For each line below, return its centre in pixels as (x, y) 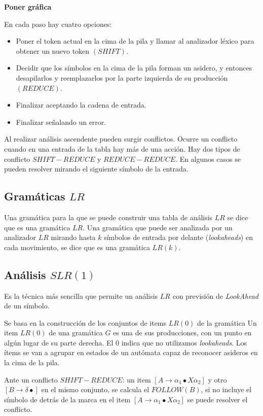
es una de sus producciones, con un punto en (182, 333)
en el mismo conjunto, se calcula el (95, 389)
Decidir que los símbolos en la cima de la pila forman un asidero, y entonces (134, 68)
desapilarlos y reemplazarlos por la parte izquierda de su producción (122, 77)
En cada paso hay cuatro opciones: (58, 24)
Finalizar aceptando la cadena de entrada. (81, 105)
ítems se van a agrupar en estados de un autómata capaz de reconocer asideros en (131, 352)
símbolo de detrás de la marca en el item (67, 399)
